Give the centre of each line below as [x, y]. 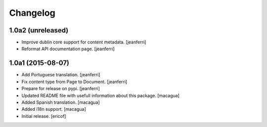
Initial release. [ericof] [44, 116]
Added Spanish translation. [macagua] [61, 102]
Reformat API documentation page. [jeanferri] [68, 49]
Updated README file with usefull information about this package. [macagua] [101, 95]
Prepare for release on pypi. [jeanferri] [61, 89]
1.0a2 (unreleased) [39, 30]
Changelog [32, 13]
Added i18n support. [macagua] [54, 109]
